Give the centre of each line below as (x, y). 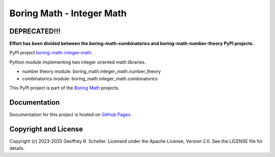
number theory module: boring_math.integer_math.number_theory (92, 72)
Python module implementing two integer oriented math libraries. (78, 62)
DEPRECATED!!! (35, 31)
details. (17, 148)
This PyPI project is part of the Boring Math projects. (64, 88)
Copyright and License (46, 129)
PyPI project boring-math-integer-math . (51, 53)
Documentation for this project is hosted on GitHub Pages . (71, 114)
